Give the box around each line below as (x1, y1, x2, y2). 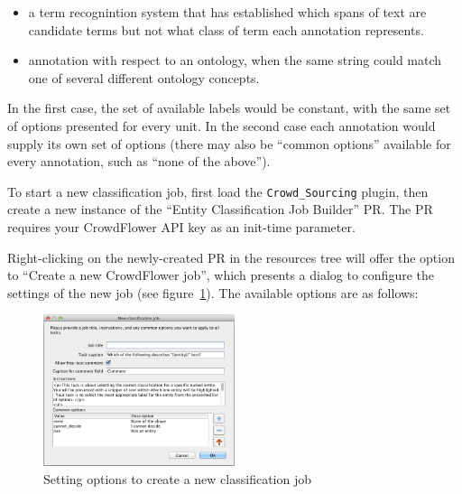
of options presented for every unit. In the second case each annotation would (7, 116, 436, 135)
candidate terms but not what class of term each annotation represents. (28, 20, 424, 39)
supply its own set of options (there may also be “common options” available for (7, 134, 451, 153)
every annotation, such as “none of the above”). (7, 152, 271, 171)
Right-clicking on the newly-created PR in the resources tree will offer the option (7, 247, 455, 266)
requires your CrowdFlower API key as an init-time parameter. (7, 218, 356, 236)
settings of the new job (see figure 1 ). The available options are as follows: (7, 283, 419, 302)
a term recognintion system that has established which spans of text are (28, 3, 427, 21)
